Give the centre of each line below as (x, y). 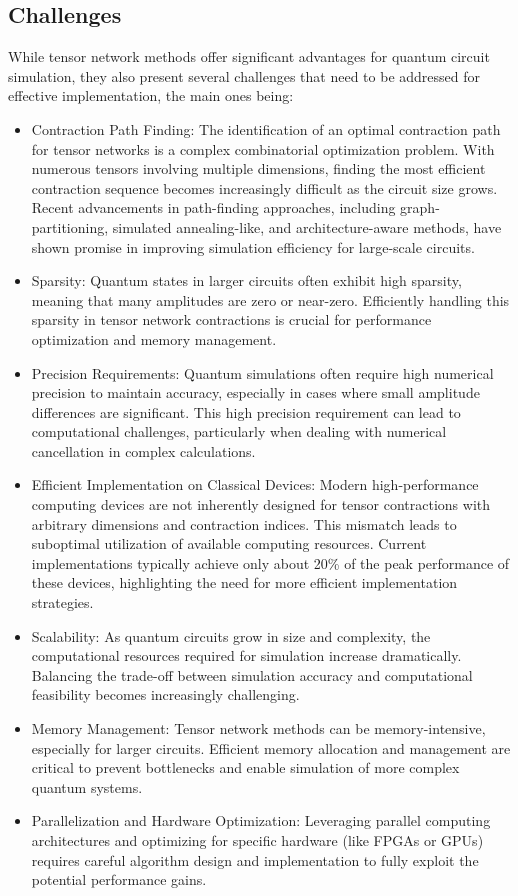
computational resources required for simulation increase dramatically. (246, 655)
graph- (420, 207)
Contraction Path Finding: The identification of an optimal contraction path (266, 128)
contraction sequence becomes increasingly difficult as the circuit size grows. (264, 187)
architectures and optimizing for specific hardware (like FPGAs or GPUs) (257, 839)
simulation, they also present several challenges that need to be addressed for (244, 75)
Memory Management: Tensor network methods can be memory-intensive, (258, 728)
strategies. (62, 602)
